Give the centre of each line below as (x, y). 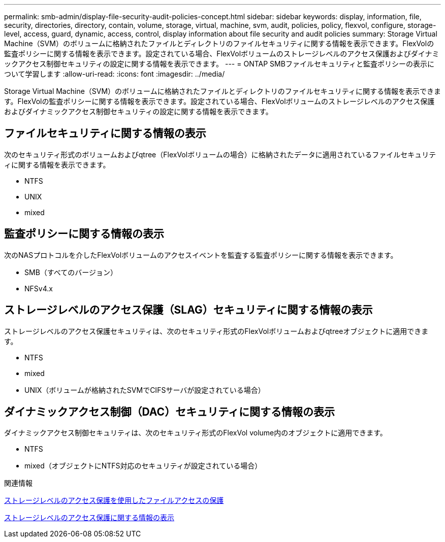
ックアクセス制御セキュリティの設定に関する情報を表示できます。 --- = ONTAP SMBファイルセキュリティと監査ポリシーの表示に (219, 64)
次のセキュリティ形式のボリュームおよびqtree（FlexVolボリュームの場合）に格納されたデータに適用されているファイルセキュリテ (220, 154)
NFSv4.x (39, 288)
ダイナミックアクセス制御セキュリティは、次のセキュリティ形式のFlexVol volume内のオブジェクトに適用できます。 (196, 433)
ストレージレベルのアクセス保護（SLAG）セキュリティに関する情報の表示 (188, 310)
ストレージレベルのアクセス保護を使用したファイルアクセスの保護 (114, 500)
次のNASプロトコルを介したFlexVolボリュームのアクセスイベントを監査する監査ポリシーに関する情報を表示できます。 (201, 255)
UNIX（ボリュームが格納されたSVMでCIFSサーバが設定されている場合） (145, 390)
